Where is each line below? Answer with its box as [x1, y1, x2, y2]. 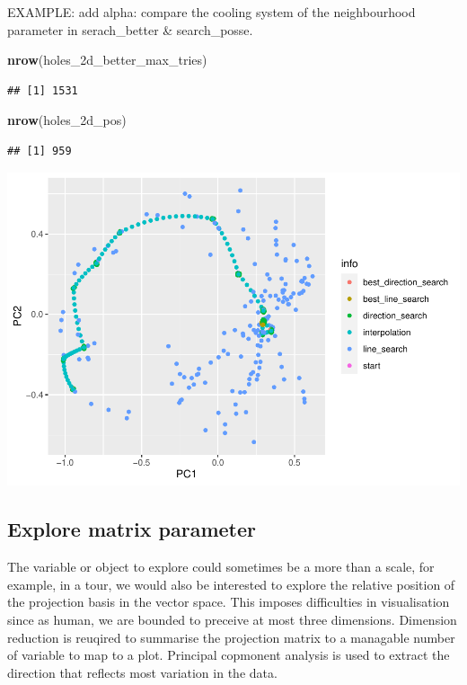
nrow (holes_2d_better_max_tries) [7, 50, 207, 69]
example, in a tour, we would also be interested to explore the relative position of [7, 574, 455, 593]
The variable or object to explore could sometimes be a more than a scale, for [7, 557, 435, 576]
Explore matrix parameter [7, 515, 257, 543]
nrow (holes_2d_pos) [7, 111, 127, 129]
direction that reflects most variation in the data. [7, 663, 278, 681]
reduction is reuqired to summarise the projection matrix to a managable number [7, 627, 455, 646]
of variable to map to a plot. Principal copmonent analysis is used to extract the [7, 645, 450, 664]
